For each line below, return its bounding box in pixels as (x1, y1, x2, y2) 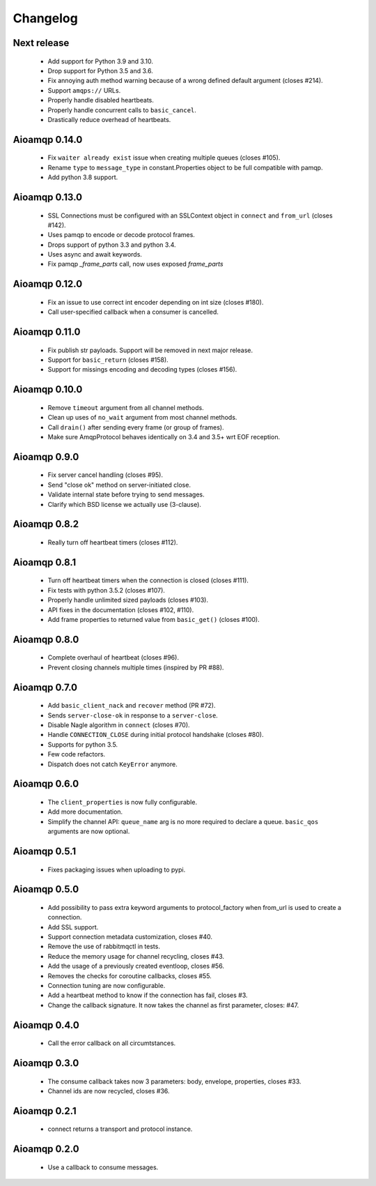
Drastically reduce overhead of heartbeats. (47, 115, 171, 123)
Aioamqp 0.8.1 (13, 556, 77, 568)
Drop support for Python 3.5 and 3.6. (47, 66, 153, 75)
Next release (13, 37, 70, 49)
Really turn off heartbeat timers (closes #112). (47, 538, 178, 547)
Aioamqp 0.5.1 (13, 845, 77, 857)
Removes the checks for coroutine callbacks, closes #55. (47, 971, 212, 980)
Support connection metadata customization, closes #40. (47, 933, 212, 941)
